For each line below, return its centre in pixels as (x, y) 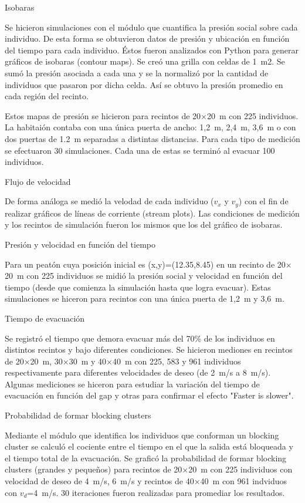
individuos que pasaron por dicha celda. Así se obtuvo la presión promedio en (144, 84)
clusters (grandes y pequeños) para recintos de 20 (94, 469)
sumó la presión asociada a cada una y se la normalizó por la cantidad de (137, 72)
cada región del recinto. (47, 96)
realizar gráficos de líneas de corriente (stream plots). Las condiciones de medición (152, 213)
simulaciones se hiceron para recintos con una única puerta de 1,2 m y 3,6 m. (145, 298)
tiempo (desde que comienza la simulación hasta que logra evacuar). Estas (138, 287)
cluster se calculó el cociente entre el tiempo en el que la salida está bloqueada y (149, 446)
